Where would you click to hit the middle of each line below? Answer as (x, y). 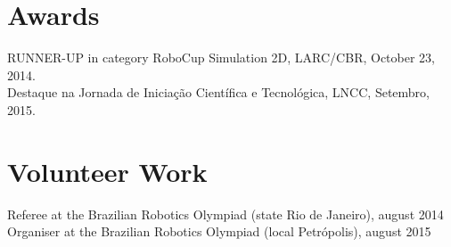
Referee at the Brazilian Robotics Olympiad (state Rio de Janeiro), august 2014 (225, 214)
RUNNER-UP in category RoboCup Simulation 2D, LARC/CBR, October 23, (221, 58)
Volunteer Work (107, 171)
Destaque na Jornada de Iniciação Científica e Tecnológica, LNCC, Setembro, (218, 92)
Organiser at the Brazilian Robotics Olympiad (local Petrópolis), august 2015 (219, 231)
